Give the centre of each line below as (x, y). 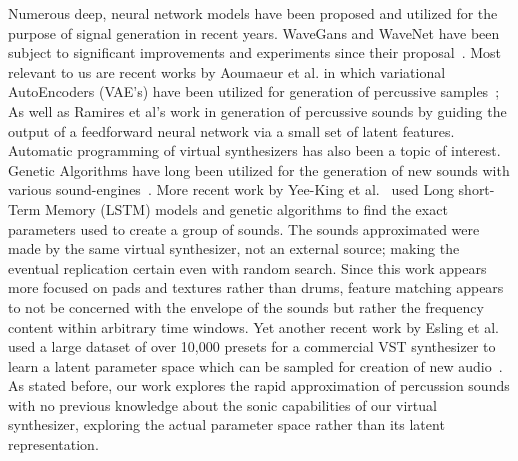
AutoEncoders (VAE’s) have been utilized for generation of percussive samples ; (254, 91)
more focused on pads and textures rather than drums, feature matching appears (256, 287)
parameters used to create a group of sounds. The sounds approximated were (244, 228)
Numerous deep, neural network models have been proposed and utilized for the (253, 13)
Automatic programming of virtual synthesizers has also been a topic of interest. (254, 150)
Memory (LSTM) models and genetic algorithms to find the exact (246, 208)
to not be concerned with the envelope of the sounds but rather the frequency (246, 306)
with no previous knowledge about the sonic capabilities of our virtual (222, 404)
